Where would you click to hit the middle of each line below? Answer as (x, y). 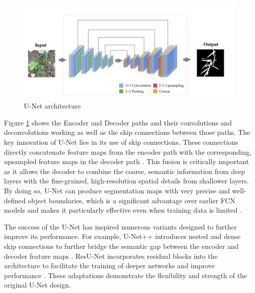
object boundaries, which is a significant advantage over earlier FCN (132, 200)
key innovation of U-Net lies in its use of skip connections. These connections (121, 142)
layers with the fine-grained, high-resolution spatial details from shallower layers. (127, 181)
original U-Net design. (37, 285)
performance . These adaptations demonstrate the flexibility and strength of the (126, 275)
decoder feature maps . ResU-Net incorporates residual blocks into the (111, 256)
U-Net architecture (52, 106)
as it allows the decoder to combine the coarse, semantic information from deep (125, 171)
